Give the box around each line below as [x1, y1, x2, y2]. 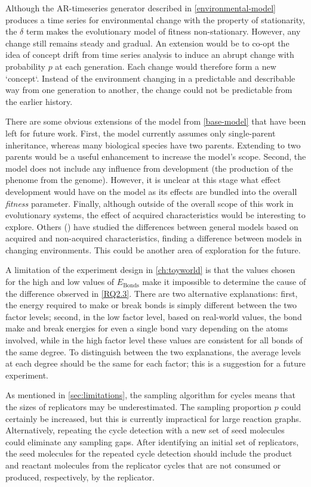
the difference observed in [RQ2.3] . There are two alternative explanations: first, [5, 287, 298, 299]
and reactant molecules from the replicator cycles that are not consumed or [5, 458, 281, 471]
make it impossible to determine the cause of [142, 275, 306, 288]
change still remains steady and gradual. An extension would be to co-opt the [5, 36, 290, 49]
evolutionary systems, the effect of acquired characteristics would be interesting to [5, 209, 306, 221]
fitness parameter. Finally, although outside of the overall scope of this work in [5, 197, 294, 209]
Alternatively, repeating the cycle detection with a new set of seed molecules [5, 424, 285, 436]
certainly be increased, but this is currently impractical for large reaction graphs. [5, 412, 301, 424]
